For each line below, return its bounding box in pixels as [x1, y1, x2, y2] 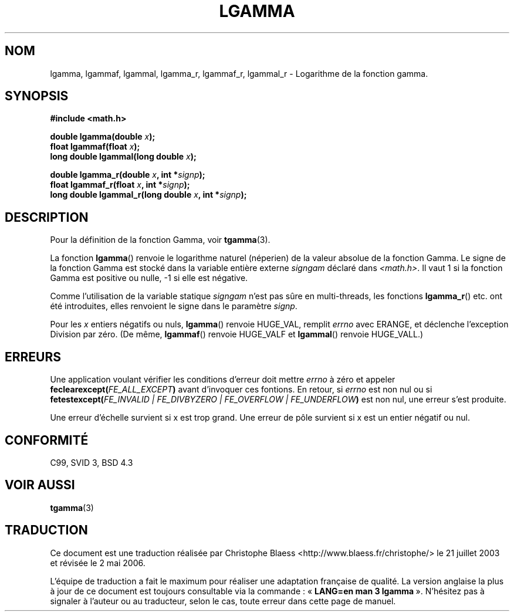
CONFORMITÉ [5, 432, 89, 448]
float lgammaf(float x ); [50, 141, 140, 152]
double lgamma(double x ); [50, 131, 155, 142]
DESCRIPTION [5, 209, 89, 225]
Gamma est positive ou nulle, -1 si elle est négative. [50, 273, 248, 283]
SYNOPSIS [5, 89, 69, 104]
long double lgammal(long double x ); [50, 151, 197, 162]
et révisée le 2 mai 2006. [50, 557, 146, 568]
